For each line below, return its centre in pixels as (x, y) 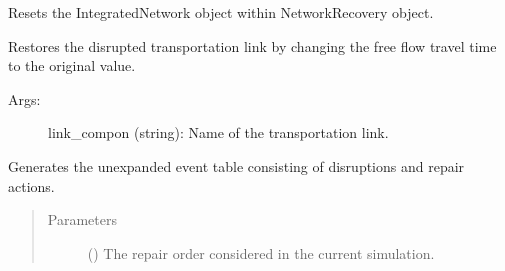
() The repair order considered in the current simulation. (261, 252)
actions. (31, 185)
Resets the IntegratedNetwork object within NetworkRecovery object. (221, 12)
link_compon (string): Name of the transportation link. (218, 132)
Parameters (82, 219)
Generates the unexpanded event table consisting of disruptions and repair (236, 165)
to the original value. (72, 65)
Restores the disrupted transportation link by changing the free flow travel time (252, 45)
